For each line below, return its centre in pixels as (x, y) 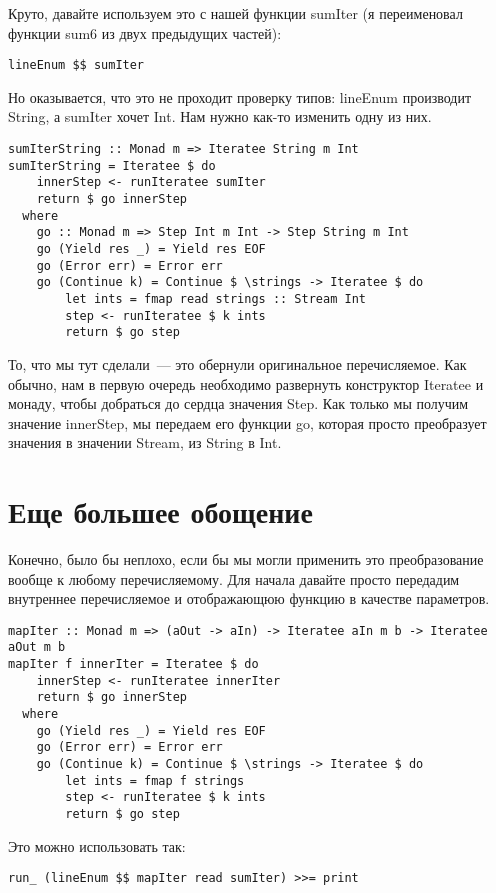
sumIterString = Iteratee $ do (112, 165)
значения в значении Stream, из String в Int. (145, 442)
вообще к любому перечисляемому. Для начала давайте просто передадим (234, 578)
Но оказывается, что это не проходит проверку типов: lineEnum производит (240, 96)
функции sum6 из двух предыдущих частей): (145, 32)
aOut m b (37, 647)
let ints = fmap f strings (155, 780)
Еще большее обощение (160, 511)
